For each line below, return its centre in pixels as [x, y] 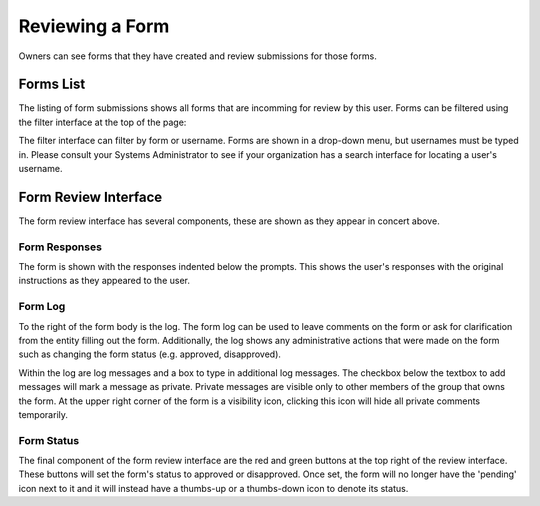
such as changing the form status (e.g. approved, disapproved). [150, 354]
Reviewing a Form [94, 26]
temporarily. [43, 414]
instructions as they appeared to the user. [104, 281]
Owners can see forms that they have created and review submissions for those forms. [197, 56]
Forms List [52, 84]
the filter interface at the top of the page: [102, 122]
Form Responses [60, 247]
